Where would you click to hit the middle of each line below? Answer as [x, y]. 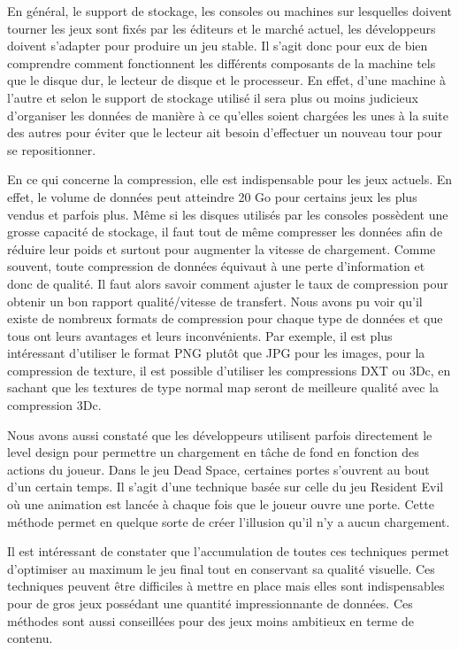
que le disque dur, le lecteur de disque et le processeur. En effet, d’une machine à [227, 80]
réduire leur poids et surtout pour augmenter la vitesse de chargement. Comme [222, 248]
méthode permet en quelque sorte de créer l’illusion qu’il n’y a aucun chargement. [229, 521]
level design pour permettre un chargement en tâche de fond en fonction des [213, 452]
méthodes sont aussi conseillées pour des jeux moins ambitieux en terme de [210, 620]
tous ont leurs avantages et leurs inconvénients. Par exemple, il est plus [200, 335]
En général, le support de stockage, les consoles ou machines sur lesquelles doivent [230, 11]
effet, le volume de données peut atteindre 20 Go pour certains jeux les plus [212, 196]
